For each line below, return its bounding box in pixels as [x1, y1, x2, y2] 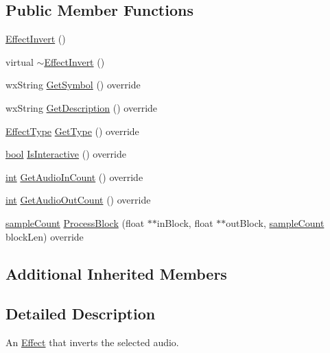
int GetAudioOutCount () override [5, 193, 151, 207]
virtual [5, 54, 34, 69]
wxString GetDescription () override [5, 100, 158, 114]
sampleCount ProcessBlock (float [5, 215, 145, 230]
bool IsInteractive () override [5, 147, 126, 161]
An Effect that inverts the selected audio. [5, 335, 179, 350]
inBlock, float [156, 215, 213, 230]
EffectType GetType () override [5, 123, 139, 138]
